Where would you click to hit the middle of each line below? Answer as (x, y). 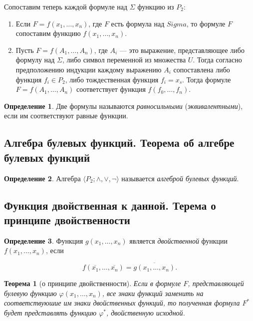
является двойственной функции (179, 240)
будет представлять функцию (50, 312)
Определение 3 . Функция (44, 240)
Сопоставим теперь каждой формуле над (66, 6)
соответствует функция (111, 89)
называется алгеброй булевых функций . (180, 178)
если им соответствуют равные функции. (66, 116)
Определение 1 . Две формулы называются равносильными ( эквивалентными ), (124, 106)
